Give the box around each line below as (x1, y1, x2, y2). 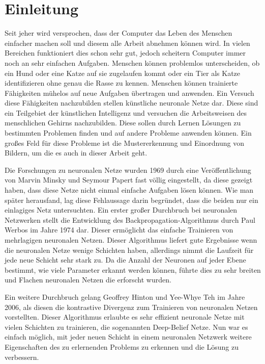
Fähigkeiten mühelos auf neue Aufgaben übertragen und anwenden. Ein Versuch (5, 87, 254, 98)
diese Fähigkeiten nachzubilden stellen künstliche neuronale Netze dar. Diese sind (5, 97, 258, 108)
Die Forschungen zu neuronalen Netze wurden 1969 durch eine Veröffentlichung (5, 164, 251, 175)
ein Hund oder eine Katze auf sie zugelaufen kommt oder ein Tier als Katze (5, 67, 241, 78)
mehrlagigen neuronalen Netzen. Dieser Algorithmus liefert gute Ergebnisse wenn (5, 235, 257, 245)
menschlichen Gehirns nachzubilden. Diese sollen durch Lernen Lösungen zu (5, 117, 241, 128)
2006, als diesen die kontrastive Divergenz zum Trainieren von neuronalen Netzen (5, 301, 258, 312)
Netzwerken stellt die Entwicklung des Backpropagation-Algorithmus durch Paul (5, 214, 255, 225)
